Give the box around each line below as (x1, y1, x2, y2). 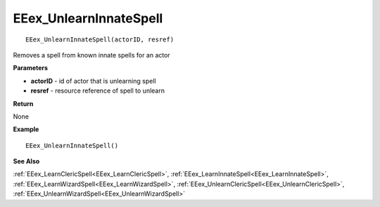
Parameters (13, 64, 49, 72)
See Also (13, 157, 40, 166)
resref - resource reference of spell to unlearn (30, 86, 165, 95)
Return (13, 99, 34, 108)
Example (13, 125, 39, 133)
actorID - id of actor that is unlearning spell (30, 76, 156, 85)
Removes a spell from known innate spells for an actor (13, 51, 170, 59)
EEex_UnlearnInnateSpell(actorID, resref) (25, 35, 175, 44)
